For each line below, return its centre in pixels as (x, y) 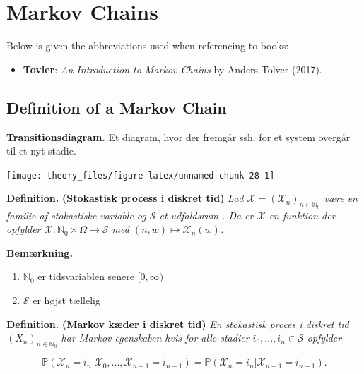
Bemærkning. (40, 252)
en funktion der (302, 215)
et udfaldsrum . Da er (206, 215)
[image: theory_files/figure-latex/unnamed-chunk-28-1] (141, 175)
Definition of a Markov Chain (117, 107)
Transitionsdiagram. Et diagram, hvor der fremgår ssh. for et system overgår (178, 137)
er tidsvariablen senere (86, 276)
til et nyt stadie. (41, 151)
